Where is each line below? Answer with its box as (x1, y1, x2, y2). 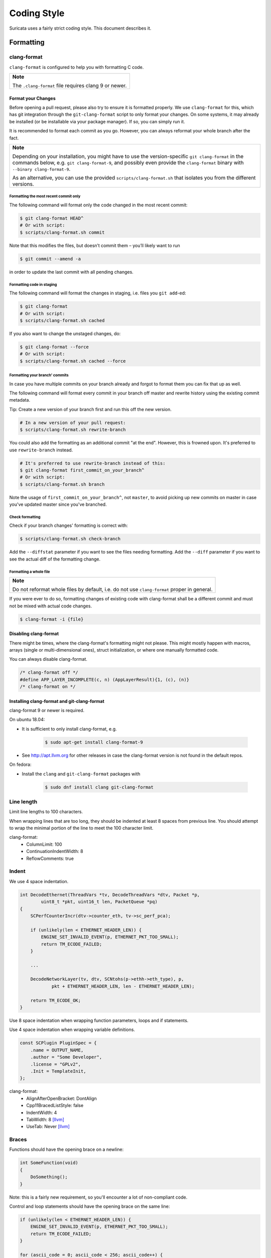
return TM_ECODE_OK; (30, 997, 81, 1003)
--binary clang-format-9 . (12, 166, 71, 173)
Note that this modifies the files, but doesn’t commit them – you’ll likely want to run (9, 242, 180, 249)
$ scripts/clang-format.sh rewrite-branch (20, 427, 126, 433)
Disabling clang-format (9, 631, 59, 637)
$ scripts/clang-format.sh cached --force (20, 358, 126, 364)
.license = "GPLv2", (30, 1061, 81, 1067)
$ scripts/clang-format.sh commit (20, 229, 105, 235)
